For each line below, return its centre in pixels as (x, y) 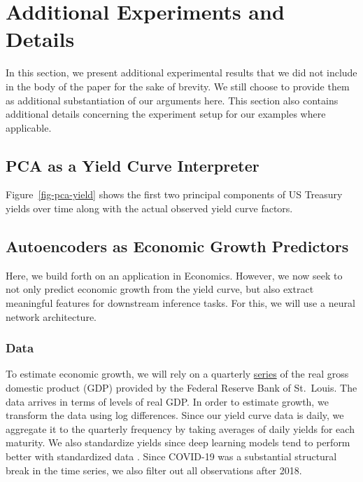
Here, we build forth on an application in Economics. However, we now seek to (174, 275)
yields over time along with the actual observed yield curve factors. (149, 208)
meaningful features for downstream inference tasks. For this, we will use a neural (180, 303)
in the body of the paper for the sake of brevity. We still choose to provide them (178, 86)
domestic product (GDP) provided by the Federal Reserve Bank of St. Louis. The (181, 388)
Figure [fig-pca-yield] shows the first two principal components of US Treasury (174, 194)
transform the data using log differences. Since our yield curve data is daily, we (175, 415)
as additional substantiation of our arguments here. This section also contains (172, 100)
